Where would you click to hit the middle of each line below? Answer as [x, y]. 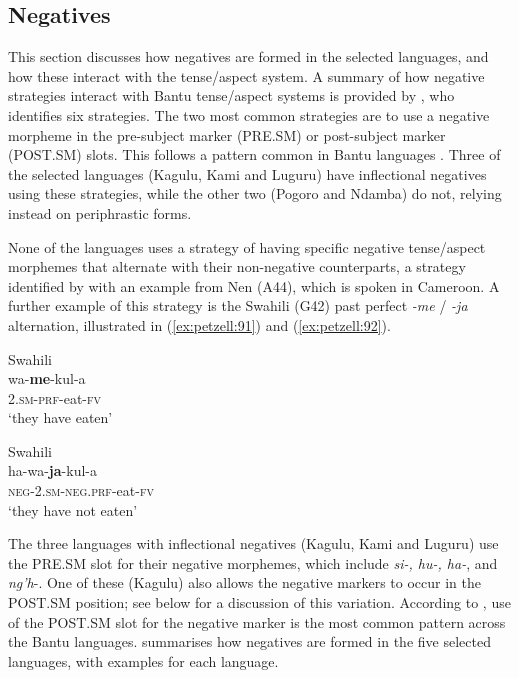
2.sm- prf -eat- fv [55, 397]
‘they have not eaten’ [73, 509]
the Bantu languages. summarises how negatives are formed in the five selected [249, 641]
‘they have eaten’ [60, 417]
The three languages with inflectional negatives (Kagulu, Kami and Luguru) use [253, 543]
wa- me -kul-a [47, 378]
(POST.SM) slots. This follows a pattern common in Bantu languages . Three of [254, 154]
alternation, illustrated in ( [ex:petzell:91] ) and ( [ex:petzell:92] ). [199, 324]
